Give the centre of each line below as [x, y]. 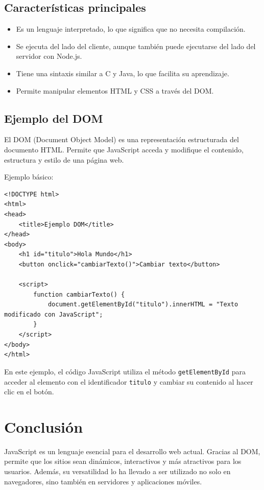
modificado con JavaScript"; [54, 314]
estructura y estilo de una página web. [64, 159]
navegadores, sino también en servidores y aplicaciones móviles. [103, 481]
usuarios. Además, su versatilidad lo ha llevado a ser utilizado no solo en [117, 471]
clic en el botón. [29, 392]
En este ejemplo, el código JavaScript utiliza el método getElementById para [125, 371]
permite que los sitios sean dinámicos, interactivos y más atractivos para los [123, 461]
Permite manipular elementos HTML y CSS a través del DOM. [115, 90]
